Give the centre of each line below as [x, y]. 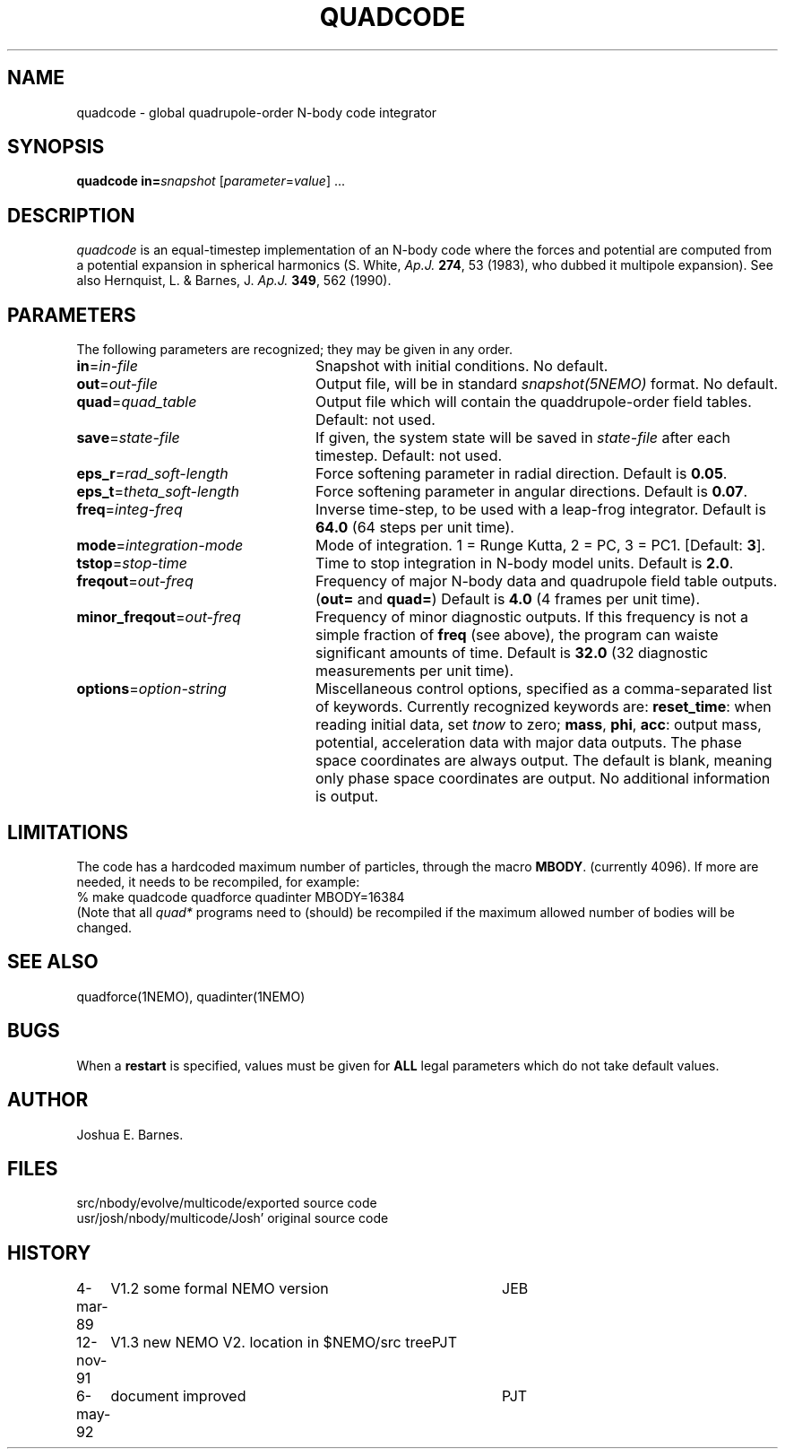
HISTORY [49, 1252]
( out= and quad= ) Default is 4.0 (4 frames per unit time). [508, 599]
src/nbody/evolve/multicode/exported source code [227, 1203]
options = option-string [151, 689]
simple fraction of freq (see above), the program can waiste [517, 635]
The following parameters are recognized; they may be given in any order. [294, 350]
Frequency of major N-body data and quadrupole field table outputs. [546, 581]
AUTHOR [48, 1100]
